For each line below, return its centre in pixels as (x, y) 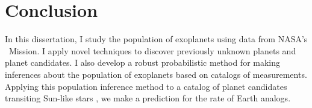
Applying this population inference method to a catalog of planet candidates (146, 86)
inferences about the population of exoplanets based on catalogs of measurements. (156, 74)
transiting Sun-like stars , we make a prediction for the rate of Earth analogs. (148, 98)
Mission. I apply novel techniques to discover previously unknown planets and (152, 50)
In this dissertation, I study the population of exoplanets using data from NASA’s (156, 39)
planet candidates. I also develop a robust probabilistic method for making (143, 62)
